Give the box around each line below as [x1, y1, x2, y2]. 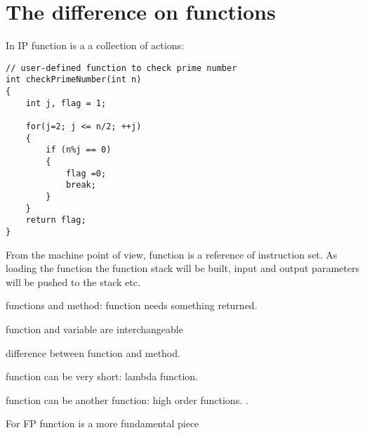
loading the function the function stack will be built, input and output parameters [6, 261, 359, 275]
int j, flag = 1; [25, 98, 107, 108]
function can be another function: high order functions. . [6, 392, 248, 407]
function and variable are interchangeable [6, 321, 183, 336]
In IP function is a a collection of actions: [6, 38, 184, 53]
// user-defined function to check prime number [6, 63, 237, 73]
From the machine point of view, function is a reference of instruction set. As [6, 247, 338, 261]
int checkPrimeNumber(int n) [6, 74, 142, 85]
